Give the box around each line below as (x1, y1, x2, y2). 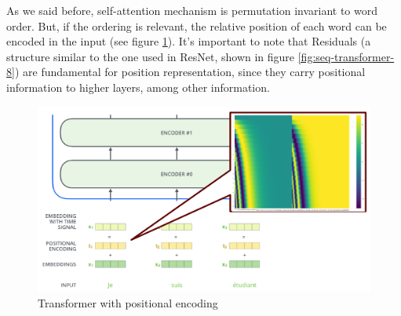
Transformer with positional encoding (38, 294, 218, 311)
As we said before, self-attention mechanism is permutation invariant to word (6, 2, 378, 18)
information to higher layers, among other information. (6, 78, 270, 95)
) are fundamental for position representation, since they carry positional (14, 64, 366, 80)
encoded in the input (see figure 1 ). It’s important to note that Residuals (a (6, 33, 371, 49)
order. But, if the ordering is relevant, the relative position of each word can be (6, 17, 387, 34)
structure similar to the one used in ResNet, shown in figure (6, 48, 295, 64)
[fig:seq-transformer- (297, 48, 395, 64)
